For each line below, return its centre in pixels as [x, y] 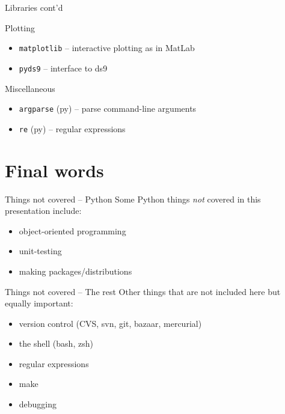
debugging [38, 404]
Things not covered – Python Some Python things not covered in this [133, 199]
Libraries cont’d [34, 7]
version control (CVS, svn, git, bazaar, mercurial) [110, 323]
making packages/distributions [75, 271]
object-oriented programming [72, 230]
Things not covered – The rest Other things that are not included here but [143, 291]
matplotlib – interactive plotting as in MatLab [107, 48]
